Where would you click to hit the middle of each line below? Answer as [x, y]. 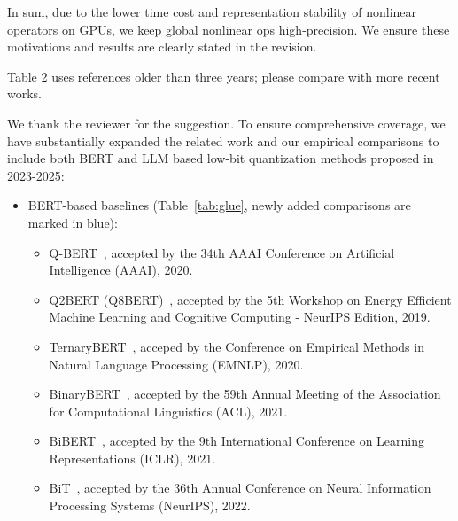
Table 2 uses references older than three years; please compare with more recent [224, 76]
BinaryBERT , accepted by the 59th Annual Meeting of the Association [245, 394]
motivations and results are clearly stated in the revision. [162, 47]
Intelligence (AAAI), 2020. [121, 270]
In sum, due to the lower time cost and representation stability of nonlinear [212, 12]
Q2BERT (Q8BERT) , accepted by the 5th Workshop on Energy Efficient [250, 299]
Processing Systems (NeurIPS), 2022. [150, 505]
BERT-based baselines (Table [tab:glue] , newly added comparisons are [219, 205]
